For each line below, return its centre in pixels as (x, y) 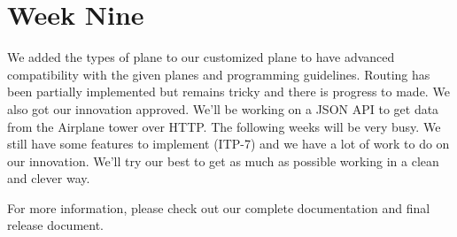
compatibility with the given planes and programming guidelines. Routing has (219, 74)
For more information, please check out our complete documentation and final (219, 207)
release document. (55, 225)
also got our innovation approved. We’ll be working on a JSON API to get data (223, 108)
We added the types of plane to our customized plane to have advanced (201, 57)
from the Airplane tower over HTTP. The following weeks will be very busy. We (224, 126)
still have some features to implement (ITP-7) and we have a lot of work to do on (228, 144)
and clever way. (49, 178)
